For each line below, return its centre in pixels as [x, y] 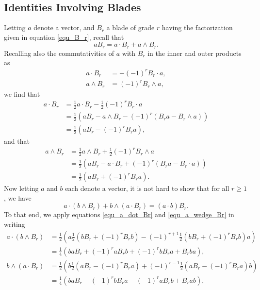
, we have [18, 197]
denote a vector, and [64, 27]
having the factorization [197, 27]
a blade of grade [130, 27]
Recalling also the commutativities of [59, 53]
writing [15, 224]
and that [17, 141]
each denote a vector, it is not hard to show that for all [147, 188]
